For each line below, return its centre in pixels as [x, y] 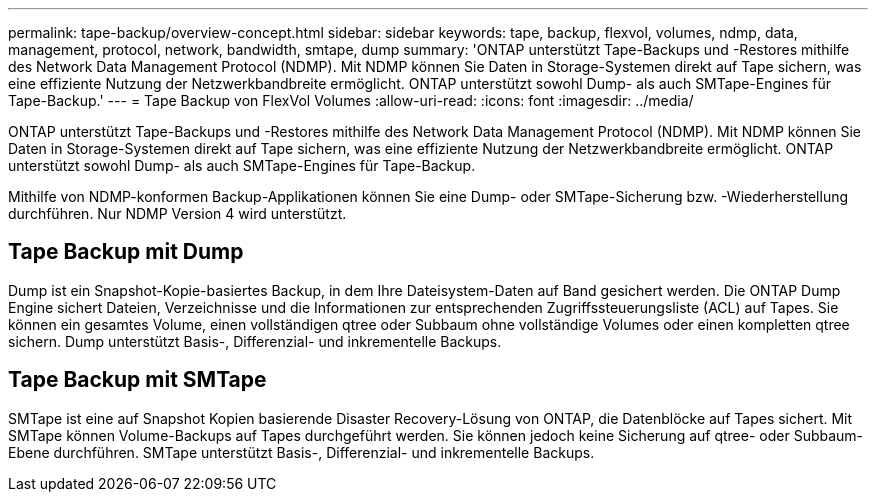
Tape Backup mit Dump [126, 252]
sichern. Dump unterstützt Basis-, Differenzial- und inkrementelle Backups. [255, 341]
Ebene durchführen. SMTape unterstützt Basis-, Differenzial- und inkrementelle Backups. [301, 452]
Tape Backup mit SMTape [137, 380]
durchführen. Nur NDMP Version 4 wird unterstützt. [177, 213]
